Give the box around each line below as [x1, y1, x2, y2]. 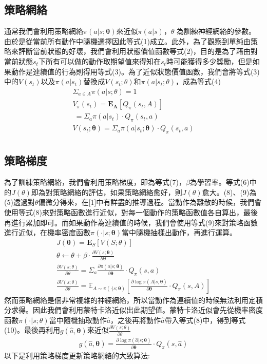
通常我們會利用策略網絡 [4, 26, 83, 36]
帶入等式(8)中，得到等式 [164, 314, 246, 325]
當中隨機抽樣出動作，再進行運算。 [122, 227, 237, 238]
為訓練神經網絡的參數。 [177, 26, 256, 36]
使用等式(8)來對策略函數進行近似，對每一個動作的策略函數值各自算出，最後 [4, 206, 258, 217]
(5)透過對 [4, 197, 35, 207]
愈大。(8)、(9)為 [202, 186, 257, 197]
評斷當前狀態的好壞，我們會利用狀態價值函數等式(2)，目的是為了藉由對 [18, 46, 258, 56]
